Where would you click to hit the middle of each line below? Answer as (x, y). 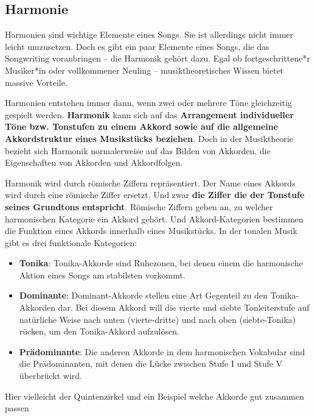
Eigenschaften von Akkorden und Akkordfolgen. (94, 162)
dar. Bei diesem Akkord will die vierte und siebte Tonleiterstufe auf (184, 307)
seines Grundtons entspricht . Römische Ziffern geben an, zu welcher (139, 206)
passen (17, 408)
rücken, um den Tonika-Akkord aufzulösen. (99, 331)
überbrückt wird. (51, 376)
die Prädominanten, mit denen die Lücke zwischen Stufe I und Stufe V (151, 363)
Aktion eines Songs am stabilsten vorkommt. (102, 275)
